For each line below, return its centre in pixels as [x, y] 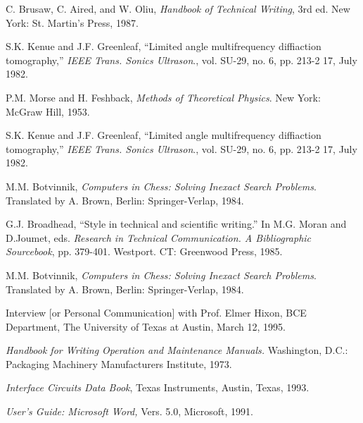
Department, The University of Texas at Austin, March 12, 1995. [146, 326]
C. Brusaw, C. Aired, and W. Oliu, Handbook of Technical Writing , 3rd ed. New [178, 8]
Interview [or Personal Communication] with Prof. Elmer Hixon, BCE [156, 313]
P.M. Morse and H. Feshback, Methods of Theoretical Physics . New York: [163, 97]
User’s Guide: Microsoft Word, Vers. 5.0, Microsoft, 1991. [129, 411]
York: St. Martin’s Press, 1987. [72, 22]
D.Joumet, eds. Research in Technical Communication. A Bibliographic [159, 237]
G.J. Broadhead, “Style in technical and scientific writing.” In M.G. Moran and [176, 224]
